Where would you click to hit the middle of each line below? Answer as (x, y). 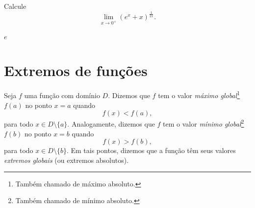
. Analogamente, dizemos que (111, 123)
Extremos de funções (76, 70)
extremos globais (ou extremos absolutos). (66, 160)
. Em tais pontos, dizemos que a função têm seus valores (151, 150)
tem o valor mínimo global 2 (204, 123)
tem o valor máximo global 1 (199, 95)
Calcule (15, 6)
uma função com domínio (62, 95)
